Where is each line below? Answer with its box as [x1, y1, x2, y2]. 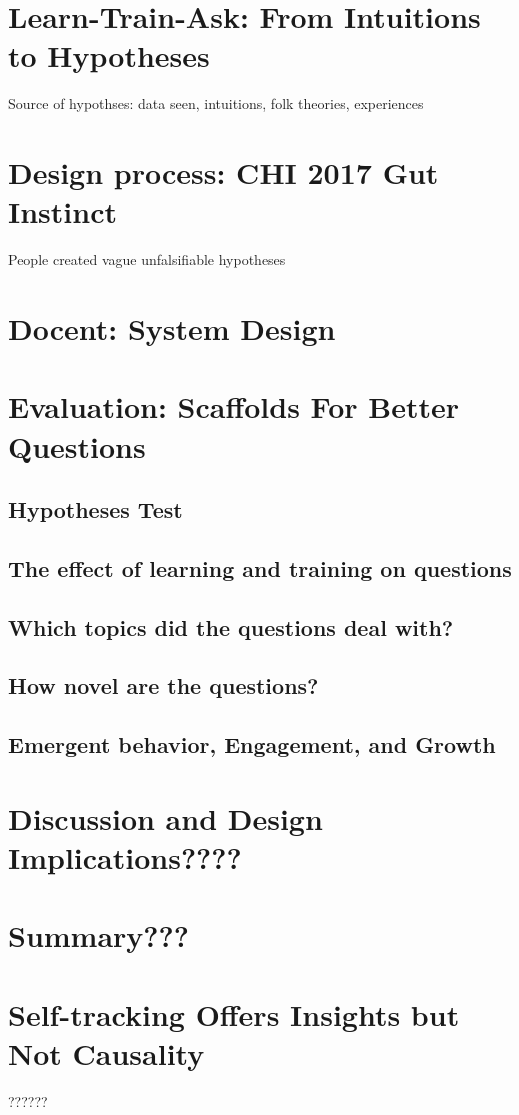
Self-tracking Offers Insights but [8, 993, 460, 1034]
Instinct [8, 191, 117, 232]
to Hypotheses [8, 35, 210, 76]
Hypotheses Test [8, 494, 183, 525]
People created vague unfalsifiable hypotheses [8, 249, 286, 270]
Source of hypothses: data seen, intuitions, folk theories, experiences [8, 93, 424, 114]
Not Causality [8, 1032, 205, 1073]
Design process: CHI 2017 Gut [8, 152, 439, 193]
